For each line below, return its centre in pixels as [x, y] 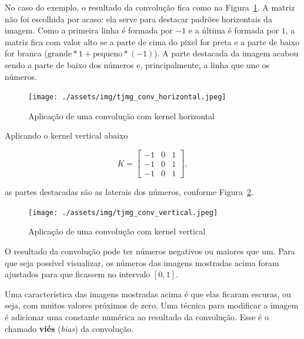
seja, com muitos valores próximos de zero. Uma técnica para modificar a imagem [152, 305]
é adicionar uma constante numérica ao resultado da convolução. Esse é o [137, 316]
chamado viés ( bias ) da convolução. [69, 328]
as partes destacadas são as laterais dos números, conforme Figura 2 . [129, 192]
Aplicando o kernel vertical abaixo [66, 135]
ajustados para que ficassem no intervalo [78, 274]
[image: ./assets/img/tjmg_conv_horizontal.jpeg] [127, 97]
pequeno [108, 54]
